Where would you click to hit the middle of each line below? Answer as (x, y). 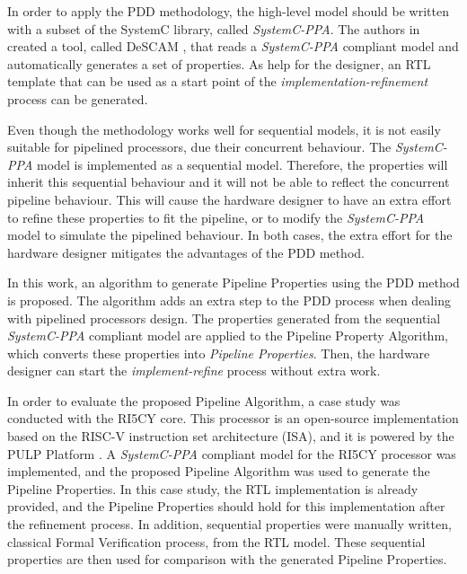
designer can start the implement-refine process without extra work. (194, 371)
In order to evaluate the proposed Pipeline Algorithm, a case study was (204, 400)
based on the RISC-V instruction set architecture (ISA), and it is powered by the (231, 436)
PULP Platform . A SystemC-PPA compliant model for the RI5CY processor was (232, 453)
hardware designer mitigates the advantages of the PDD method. (186, 252)
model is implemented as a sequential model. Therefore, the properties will (242, 164)
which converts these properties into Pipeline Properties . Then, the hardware (219, 353)
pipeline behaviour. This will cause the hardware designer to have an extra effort (229, 199)
